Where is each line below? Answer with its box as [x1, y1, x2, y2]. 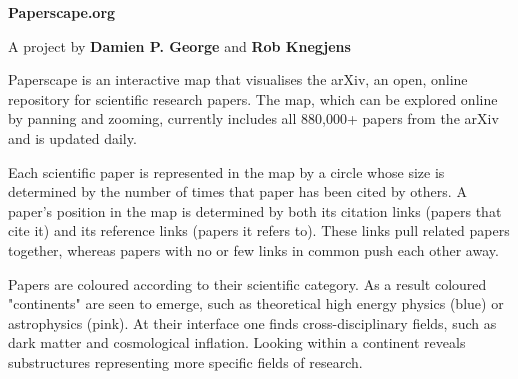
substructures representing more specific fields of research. [8, 351, 363, 372]
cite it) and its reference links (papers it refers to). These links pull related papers [8, 220, 510, 241]
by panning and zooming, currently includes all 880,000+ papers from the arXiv [8, 108, 499, 129]
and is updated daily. [8, 127, 137, 148]
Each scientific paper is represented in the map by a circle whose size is [8, 161, 445, 182]
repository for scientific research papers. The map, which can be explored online [8, 88, 498, 109]
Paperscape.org [8, 2, 116, 22]
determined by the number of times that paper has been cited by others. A [8, 181, 467, 202]
